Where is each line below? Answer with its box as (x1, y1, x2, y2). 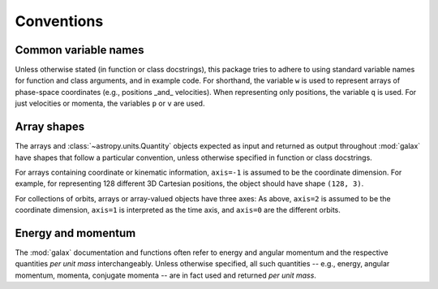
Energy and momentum (15, 226, 136, 239)
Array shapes (15, 120, 85, 134)
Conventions (15, 12, 104, 30)
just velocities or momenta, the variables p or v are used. (15, 98, 205, 109)
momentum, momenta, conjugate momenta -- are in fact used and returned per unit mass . (15, 270, 316, 280)
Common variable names (15, 43, 144, 57)
